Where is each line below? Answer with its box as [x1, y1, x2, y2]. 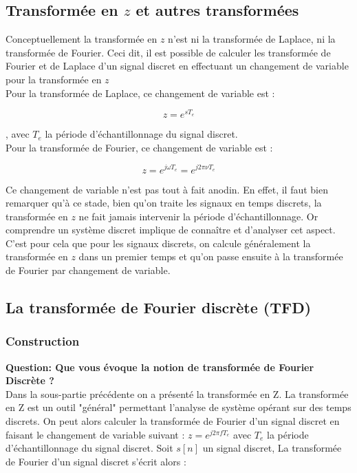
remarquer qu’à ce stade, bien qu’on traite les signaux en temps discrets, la [6, 196, 322, 210]
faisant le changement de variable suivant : [6, 427, 185, 441]
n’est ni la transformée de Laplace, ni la [168, 32, 336, 46]
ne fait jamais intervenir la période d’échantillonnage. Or [78, 209, 318, 223]
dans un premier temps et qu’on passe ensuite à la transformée [78, 249, 343, 264]
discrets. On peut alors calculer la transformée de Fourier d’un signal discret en [6, 414, 340, 428]
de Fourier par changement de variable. [6, 263, 171, 277]
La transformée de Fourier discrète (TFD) [6, 297, 312, 318]
